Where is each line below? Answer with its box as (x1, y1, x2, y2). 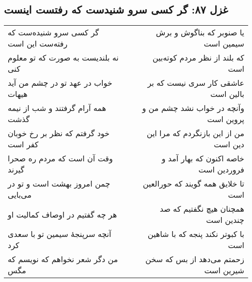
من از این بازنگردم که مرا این (146, 127, 244, 139)
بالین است (210, 88, 244, 100)
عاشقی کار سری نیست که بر (147, 77, 244, 89)
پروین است (207, 113, 244, 125)
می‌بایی (8, 189, 32, 201)
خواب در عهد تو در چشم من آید (8, 77, 112, 89)
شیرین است (204, 265, 244, 276)
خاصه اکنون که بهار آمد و (161, 153, 244, 164)
